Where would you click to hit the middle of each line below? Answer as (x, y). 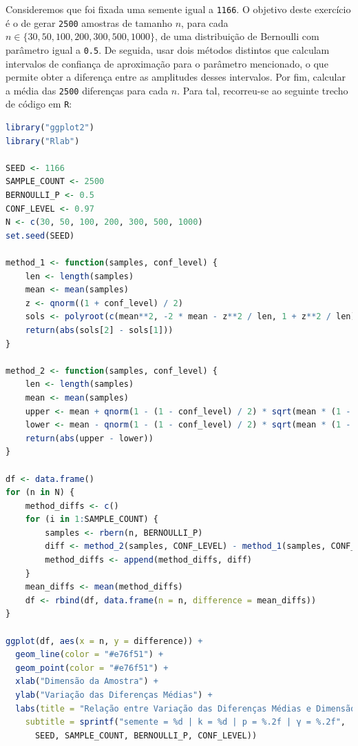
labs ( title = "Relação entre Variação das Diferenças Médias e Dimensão (186, 708)
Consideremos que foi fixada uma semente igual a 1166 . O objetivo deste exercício (178, 9)
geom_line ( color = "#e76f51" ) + (89, 655)
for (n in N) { (40, 493)
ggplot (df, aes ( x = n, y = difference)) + (104, 641)
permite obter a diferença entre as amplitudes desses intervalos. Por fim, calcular (176, 77)
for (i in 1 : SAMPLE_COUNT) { (92, 520)
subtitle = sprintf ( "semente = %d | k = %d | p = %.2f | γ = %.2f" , (186, 722)
